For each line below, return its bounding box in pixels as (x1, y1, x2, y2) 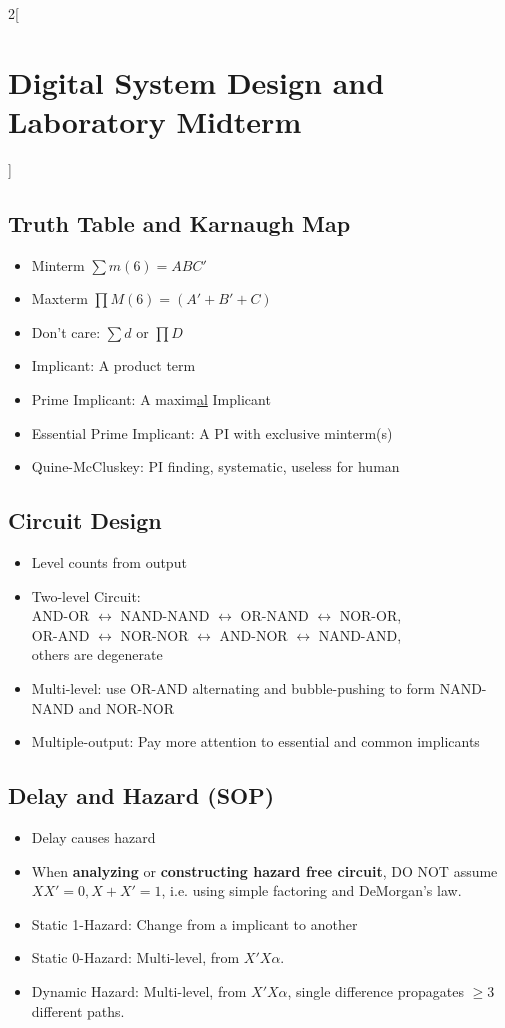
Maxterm (31, 288, 88, 309)
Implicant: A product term (31, 355, 196, 376)
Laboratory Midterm (8, 100, 302, 141)
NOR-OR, (339, 605, 402, 626)
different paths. (31, 1000, 125, 1021)
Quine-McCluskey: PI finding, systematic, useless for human (31, 456, 400, 477)
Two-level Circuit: (31, 585, 141, 606)
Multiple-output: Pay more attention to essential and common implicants (31, 731, 480, 752)
